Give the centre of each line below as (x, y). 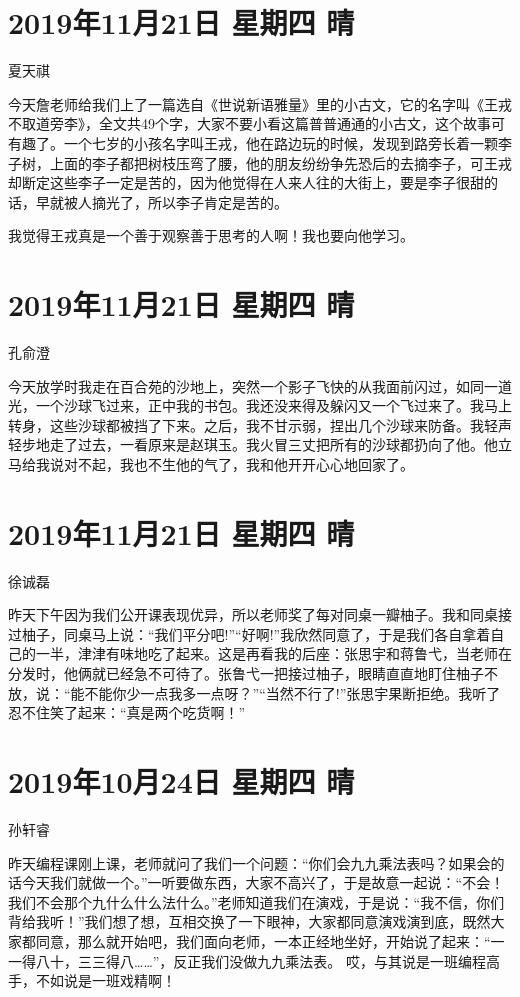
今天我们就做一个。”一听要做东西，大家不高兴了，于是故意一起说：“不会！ (263, 882)
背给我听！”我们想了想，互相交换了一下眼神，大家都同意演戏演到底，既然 (249, 921)
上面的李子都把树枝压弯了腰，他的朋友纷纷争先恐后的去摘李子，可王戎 (280, 162)
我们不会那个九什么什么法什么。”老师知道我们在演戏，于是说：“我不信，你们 (256, 901)
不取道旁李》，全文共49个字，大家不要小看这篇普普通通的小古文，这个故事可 (256, 123)
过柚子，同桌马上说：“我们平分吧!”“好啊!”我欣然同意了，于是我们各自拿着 (249, 633)
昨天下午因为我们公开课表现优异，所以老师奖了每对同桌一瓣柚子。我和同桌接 (260, 614)
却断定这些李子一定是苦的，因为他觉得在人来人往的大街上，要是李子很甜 (246, 182)
